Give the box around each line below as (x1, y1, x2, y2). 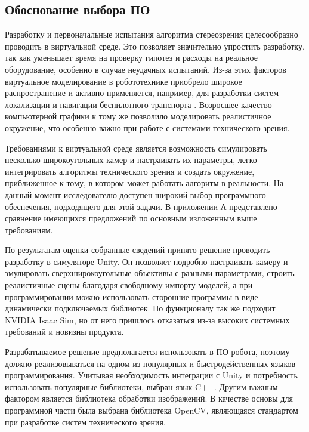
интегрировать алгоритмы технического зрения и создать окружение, (5, 165, 255, 177)
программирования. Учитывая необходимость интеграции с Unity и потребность (5, 369, 298, 381)
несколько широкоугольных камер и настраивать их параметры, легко (5, 153, 257, 166)
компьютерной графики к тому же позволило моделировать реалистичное (5, 110, 271, 122)
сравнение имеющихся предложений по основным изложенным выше (5, 212, 257, 224)
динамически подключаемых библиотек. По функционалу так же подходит (5, 302, 276, 314)
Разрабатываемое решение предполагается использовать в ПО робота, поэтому (5, 345, 290, 358)
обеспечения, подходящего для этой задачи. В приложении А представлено (5, 200, 277, 212)
